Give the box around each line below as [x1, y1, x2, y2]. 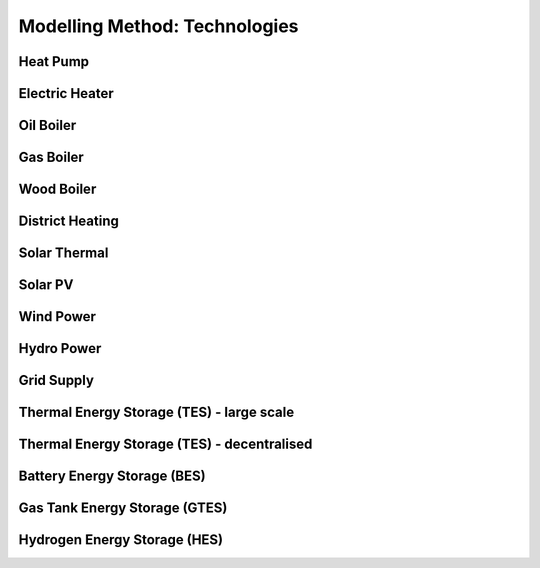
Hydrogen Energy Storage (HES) [18, 531, 224, 549]
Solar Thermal [18, 245, 109, 262]
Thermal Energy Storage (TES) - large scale [18, 404, 295, 421]
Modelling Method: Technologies [18, 15, 299, 37]
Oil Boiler [18, 117, 77, 134]
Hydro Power [18, 340, 102, 357]
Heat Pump [18, 53, 90, 70]
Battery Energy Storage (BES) [18, 468, 206, 485]
